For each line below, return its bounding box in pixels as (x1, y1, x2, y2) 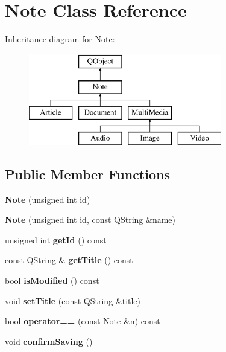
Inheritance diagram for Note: (5, 33, 115, 45)
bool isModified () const (5, 274, 99, 287)
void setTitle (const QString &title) (5, 294, 141, 307)
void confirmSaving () (5, 334, 93, 347)
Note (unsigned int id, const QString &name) (5, 213, 176, 226)
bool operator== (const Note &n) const (5, 315, 160, 327)
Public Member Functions (5, 164, 170, 183)
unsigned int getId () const (5, 233, 107, 246)
